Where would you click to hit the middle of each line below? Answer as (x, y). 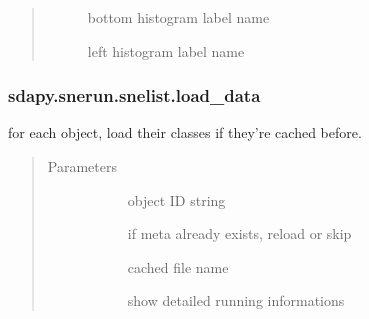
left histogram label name (166, 50)
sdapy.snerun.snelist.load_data (134, 95)
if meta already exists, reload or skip (239, 233)
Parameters (82, 166)
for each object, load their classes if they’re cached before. (185, 132)
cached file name (178, 266)
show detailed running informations (236, 300)
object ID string (176, 199)
